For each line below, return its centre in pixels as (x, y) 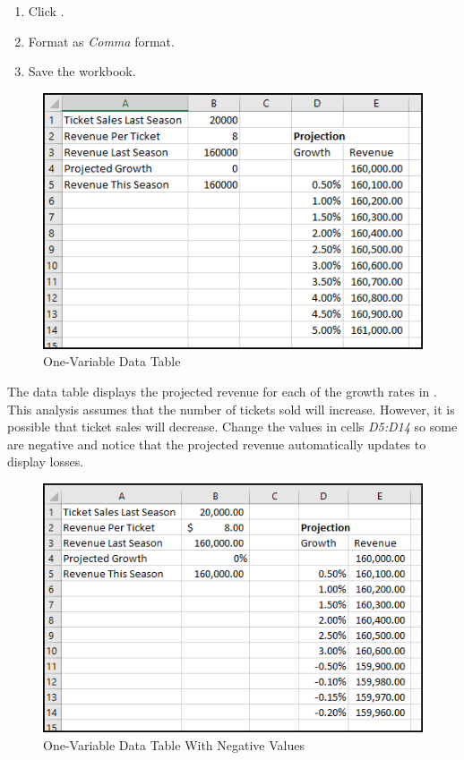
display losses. (46, 461)
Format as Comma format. (101, 41)
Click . (46, 11)
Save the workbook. (82, 71)
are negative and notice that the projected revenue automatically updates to (217, 444)
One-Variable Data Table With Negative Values (174, 744)
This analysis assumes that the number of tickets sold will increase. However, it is (231, 409)
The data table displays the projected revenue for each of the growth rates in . (222, 391)
